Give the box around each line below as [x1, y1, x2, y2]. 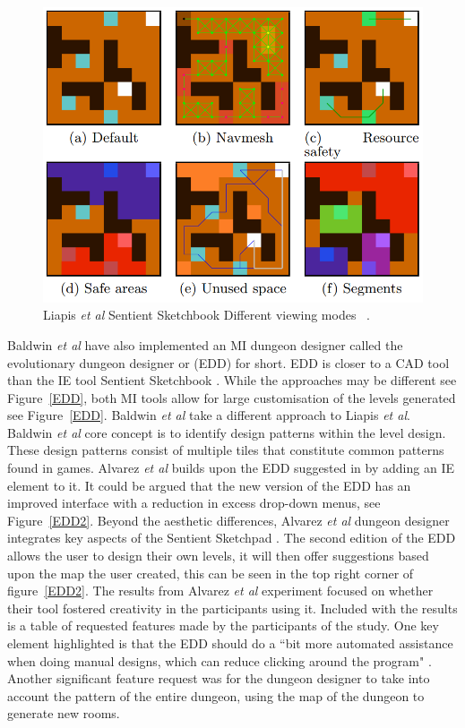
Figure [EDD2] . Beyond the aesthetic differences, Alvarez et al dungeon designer [7, 510, 450, 529]
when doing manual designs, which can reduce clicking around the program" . [7, 651, 432, 670]
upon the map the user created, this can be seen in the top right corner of [7, 563, 414, 582]
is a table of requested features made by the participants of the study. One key [7, 616, 439, 635]
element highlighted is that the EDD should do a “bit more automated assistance [7, 634, 453, 652]
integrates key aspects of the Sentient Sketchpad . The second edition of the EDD [7, 528, 456, 547]
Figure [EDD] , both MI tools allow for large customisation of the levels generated [7, 388, 456, 407]
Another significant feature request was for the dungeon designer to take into [7, 669, 430, 688]
